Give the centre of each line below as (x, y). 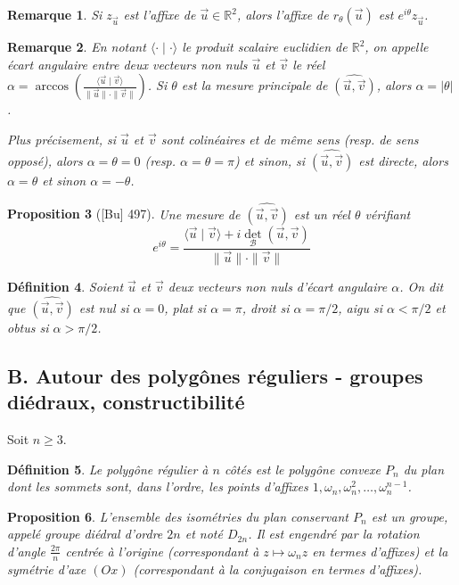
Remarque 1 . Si (55, 14)
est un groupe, (410, 516)
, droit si (266, 307)
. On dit (422, 286)
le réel (309, 64)
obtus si (28, 327)
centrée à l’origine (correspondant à (162, 551)
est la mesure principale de (254, 85)
